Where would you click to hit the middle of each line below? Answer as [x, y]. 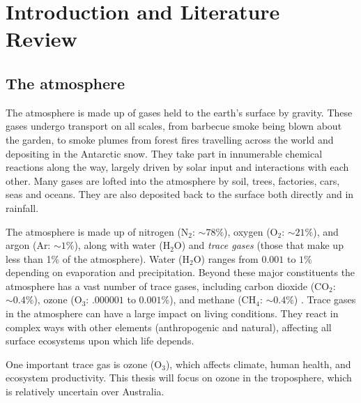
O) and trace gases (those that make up [259, 245]
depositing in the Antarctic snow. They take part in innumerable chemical [164, 153]
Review [41, 39]
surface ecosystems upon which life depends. [100, 341]
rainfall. [22, 207]
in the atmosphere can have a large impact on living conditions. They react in [172, 313]
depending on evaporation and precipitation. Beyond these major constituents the [180, 272]
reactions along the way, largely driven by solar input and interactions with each [177, 167]
